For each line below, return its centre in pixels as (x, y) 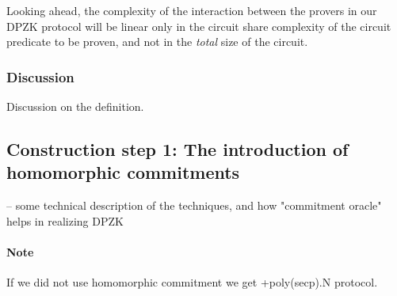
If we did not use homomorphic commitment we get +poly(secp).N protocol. (192, 282)
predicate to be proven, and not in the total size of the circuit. (157, 42)
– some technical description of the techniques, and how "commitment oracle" (194, 205)
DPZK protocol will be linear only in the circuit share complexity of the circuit (199, 26)
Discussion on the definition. (75, 106)
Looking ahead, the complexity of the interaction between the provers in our (192, 10)
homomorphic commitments (123, 172)
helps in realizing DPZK (65, 220)
